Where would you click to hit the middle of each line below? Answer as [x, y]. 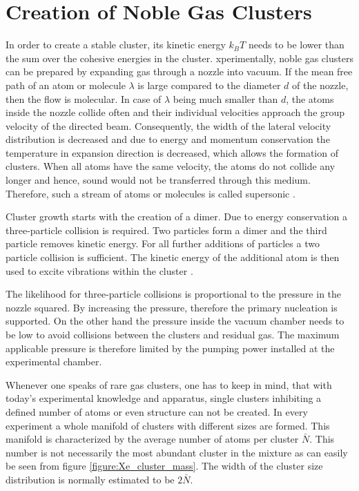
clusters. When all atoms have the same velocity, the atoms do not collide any [171, 166]
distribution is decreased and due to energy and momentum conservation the [168, 139]
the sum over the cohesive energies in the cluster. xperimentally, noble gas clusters [179, 58]
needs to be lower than [296, 45]
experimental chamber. [54, 362]
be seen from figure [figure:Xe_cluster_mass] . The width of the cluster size [164, 466]
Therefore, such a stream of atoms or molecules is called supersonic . [151, 193]
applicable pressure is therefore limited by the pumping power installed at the [170, 348]
